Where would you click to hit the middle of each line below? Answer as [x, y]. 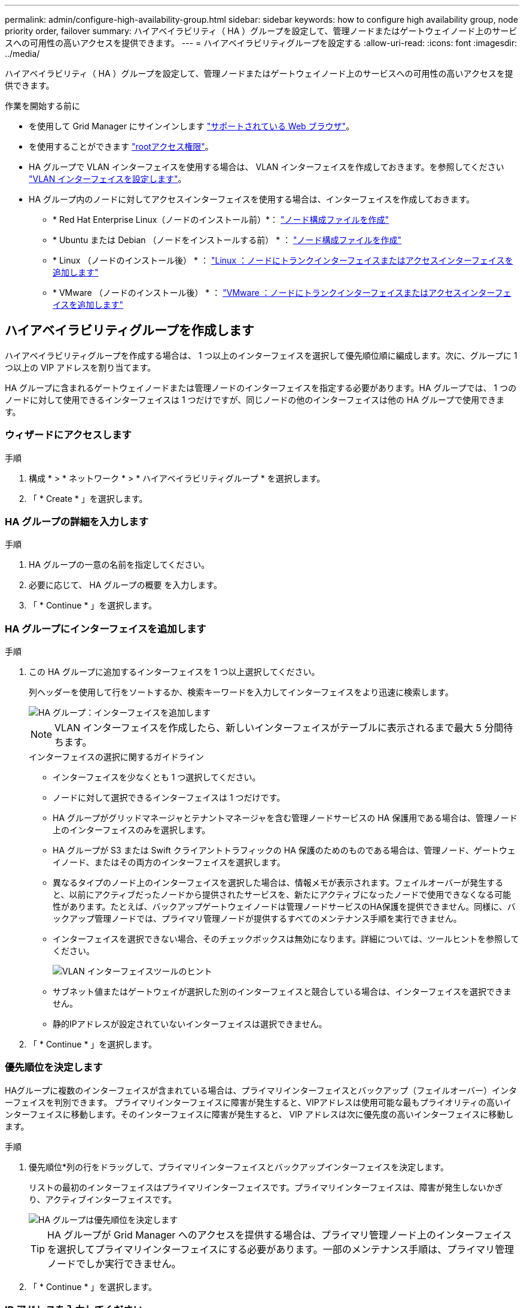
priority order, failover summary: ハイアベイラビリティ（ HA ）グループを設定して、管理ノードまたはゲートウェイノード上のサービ [261, 31]
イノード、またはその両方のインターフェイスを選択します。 [169, 862]
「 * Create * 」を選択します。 [88, 498]
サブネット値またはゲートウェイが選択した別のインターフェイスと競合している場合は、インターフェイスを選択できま [282, 992]
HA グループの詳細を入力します [77, 521]
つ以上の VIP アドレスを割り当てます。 [80, 367]
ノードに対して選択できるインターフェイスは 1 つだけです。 [169, 798]
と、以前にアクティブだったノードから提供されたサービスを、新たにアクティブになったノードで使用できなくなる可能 [282, 895]
